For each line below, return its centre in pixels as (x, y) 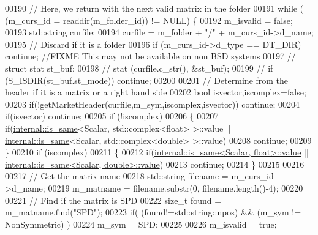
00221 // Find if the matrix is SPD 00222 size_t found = (113, 200)
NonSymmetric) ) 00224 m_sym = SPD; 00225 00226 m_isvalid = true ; (141, 224)
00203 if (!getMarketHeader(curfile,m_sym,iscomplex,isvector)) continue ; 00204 (153, 104)
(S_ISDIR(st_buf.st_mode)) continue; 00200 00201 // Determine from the (147, 80)
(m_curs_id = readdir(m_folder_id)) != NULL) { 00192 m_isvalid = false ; (149, 20)
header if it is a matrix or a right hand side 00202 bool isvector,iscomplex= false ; (156, 92)
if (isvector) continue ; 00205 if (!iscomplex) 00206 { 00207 (112, 116)
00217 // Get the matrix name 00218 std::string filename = (117, 176)
